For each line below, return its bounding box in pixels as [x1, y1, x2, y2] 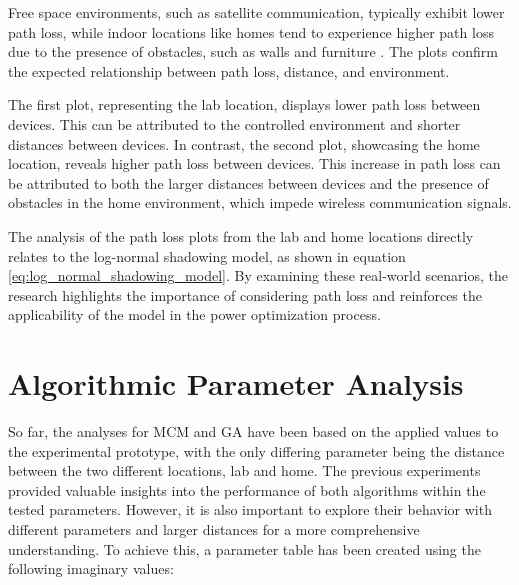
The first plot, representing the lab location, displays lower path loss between [8, 94, 481, 115]
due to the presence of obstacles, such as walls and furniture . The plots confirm [8, 41, 498, 62]
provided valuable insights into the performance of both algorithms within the [8, 479, 486, 500]
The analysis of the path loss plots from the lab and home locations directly [8, 225, 474, 246]
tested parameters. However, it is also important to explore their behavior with [8, 499, 492, 520]
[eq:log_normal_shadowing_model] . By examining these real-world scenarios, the [8, 265, 509, 286]
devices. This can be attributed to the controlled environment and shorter [8, 113, 461, 134]
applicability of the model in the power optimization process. [8, 304, 381, 325]
